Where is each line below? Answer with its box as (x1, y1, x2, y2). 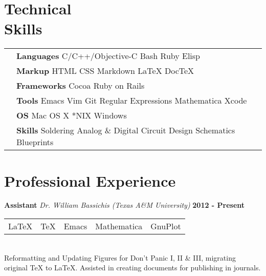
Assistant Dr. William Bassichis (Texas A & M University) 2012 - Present (4, 200, 245, 210)
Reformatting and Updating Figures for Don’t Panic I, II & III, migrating (4, 252, 236, 263)
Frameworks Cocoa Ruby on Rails (16, 80, 145, 92)
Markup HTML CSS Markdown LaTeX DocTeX (16, 65, 194, 77)
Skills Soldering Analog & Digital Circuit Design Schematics (16, 124, 235, 136)
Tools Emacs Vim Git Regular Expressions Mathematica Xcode (16, 94, 247, 107)
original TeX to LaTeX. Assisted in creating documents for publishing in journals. (4, 262, 261, 273)
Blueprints (16, 136, 54, 148)
